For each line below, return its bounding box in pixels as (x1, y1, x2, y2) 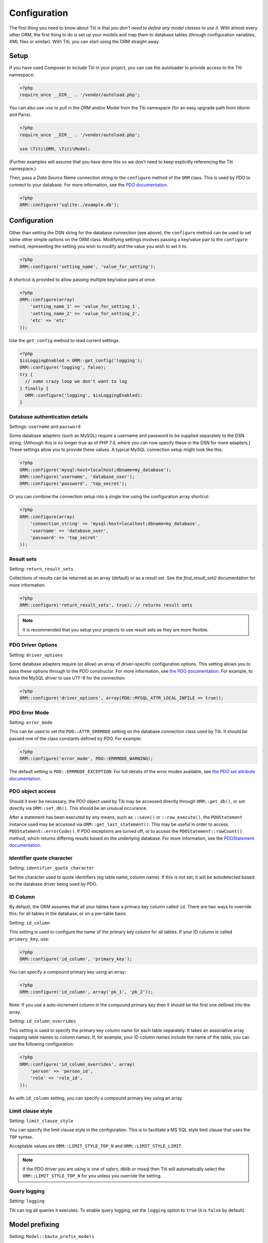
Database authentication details (9, 413, 88, 420)
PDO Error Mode (9, 709, 49, 716)
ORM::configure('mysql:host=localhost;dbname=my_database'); (19, 467, 172, 472)
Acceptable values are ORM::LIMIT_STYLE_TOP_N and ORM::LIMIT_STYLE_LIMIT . (9, 1143, 183, 1149)
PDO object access (9, 788, 56, 795)
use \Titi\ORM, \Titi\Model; (19, 146, 91, 152)
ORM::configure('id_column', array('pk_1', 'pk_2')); (19, 989, 153, 995)
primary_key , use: (9, 936, 50, 942)
